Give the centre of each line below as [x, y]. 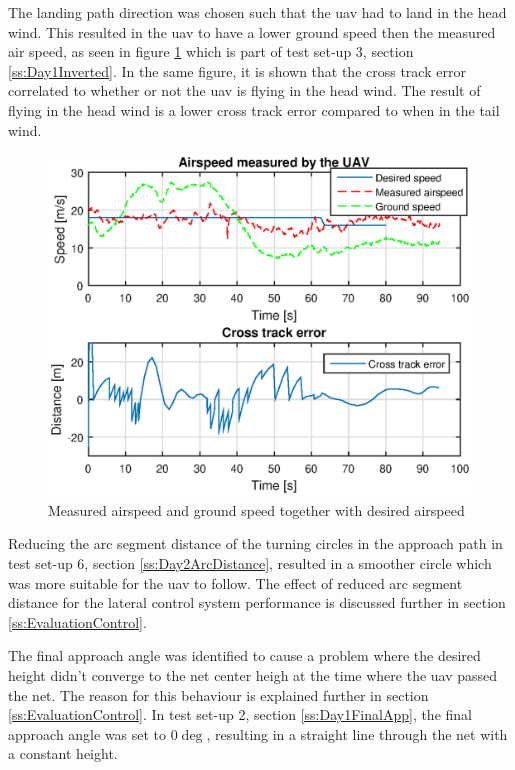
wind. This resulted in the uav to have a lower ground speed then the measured [252, 31]
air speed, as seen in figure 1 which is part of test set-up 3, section [211, 51]
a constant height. [63, 753]
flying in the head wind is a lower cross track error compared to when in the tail [254, 109]
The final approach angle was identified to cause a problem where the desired [244, 655]
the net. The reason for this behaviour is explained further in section [218, 694]
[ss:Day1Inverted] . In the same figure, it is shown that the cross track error [237, 70]
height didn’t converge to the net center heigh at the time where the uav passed [253, 674]
